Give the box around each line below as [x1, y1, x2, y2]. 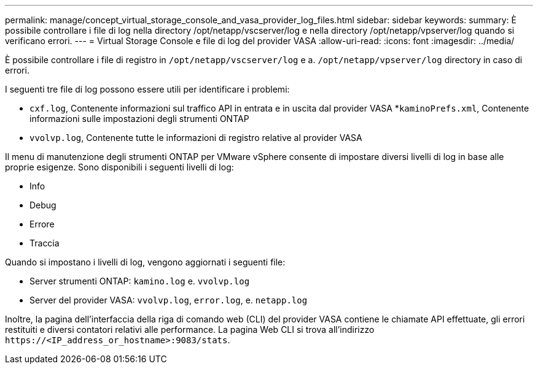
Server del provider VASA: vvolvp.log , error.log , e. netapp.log [29, 295, 308, 305]
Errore [29, 219, 55, 229]
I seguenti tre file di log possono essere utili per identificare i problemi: [5, 84, 290, 94]
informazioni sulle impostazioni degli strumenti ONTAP [29, 113, 249, 124]
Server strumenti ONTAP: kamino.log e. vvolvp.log [29, 276, 250, 286]
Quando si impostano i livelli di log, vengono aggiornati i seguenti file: [5, 257, 286, 267]
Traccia [29, 238, 60, 248]
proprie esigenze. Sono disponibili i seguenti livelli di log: [5, 162, 234, 172]
